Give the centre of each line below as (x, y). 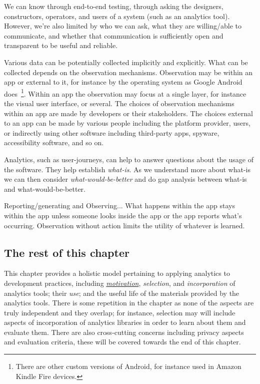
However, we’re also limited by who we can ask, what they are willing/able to (123, 26)
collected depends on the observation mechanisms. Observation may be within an (128, 72)
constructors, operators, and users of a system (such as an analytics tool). (117, 16)
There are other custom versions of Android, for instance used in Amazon (128, 366)
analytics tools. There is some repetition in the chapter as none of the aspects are (129, 303)
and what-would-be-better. (45, 188)
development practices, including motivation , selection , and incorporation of (120, 283)
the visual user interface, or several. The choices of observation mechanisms (119, 103)
